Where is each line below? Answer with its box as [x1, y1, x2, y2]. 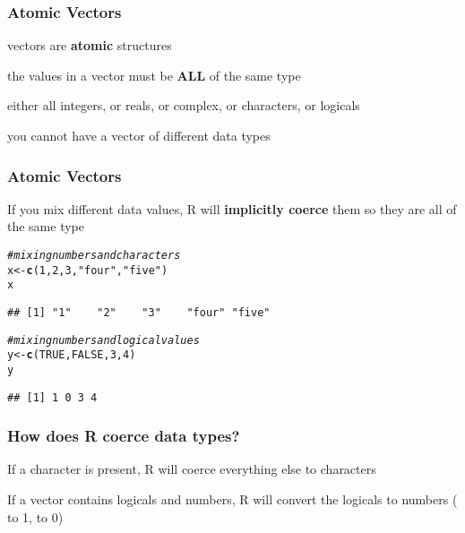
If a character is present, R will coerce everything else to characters [7, 460, 376, 478]
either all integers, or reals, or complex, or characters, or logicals [7, 96, 360, 115]
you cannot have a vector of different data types [7, 126, 271, 144]
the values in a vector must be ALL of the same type [7, 65, 301, 84]
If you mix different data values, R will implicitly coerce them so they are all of [7, 199, 457, 218]
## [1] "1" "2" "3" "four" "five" [7, 305, 271, 319]
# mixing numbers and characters [7, 249, 181, 262]
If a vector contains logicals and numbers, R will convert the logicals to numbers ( [7, 490, 458, 509]
